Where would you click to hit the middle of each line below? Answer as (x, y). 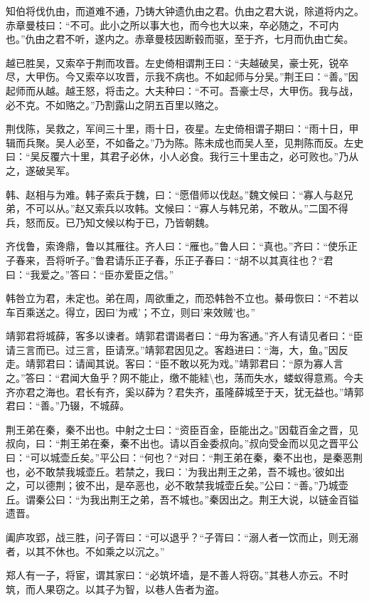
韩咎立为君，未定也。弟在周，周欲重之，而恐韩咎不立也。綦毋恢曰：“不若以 (182, 298)
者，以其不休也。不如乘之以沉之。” (85, 551)
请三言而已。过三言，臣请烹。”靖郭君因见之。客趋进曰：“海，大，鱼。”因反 (177, 349)
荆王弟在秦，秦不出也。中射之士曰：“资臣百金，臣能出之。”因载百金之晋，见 (182, 429)
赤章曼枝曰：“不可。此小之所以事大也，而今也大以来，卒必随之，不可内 (172, 25)
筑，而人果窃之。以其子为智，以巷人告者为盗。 (115, 589)
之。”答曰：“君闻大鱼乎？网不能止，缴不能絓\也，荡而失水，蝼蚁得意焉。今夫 (185, 378)
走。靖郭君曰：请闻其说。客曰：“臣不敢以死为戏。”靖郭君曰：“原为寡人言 (175, 364)
